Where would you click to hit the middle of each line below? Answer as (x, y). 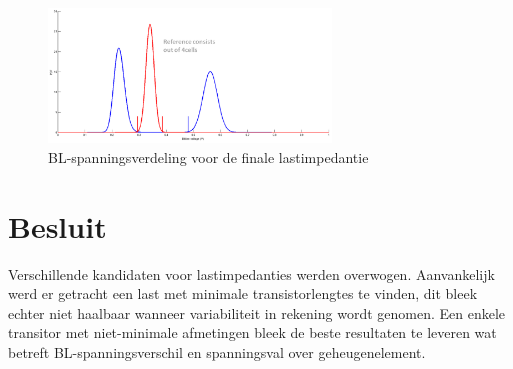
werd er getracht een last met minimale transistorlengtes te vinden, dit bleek (243, 293)
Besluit (57, 225)
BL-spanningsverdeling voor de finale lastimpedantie (208, 156)
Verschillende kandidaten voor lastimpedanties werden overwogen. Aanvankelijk (251, 273)
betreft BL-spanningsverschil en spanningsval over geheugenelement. (217, 352)
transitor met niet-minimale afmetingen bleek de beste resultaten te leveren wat (252, 332)
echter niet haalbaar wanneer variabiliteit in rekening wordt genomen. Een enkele (257, 312)
